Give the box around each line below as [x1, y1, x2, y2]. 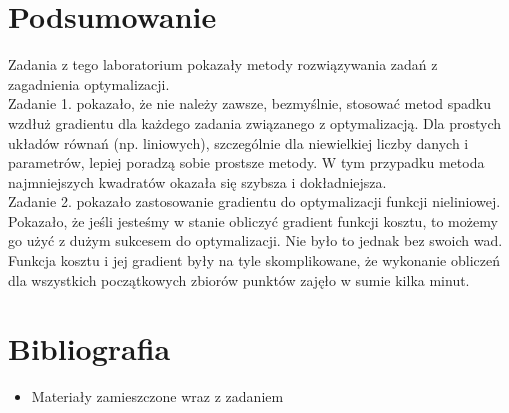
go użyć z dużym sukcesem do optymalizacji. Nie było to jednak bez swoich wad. [8, 230, 503, 251]
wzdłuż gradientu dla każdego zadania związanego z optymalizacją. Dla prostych [8, 112, 502, 133]
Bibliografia [8, 328, 171, 369]
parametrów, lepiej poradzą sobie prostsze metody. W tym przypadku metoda [8, 152, 485, 173]
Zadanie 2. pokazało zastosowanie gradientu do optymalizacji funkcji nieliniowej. [8, 191, 501, 212]
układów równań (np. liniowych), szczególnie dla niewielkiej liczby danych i [8, 132, 469, 153]
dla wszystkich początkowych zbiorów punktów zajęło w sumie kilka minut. [8, 269, 470, 290]
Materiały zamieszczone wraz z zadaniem [31, 386, 284, 407]
